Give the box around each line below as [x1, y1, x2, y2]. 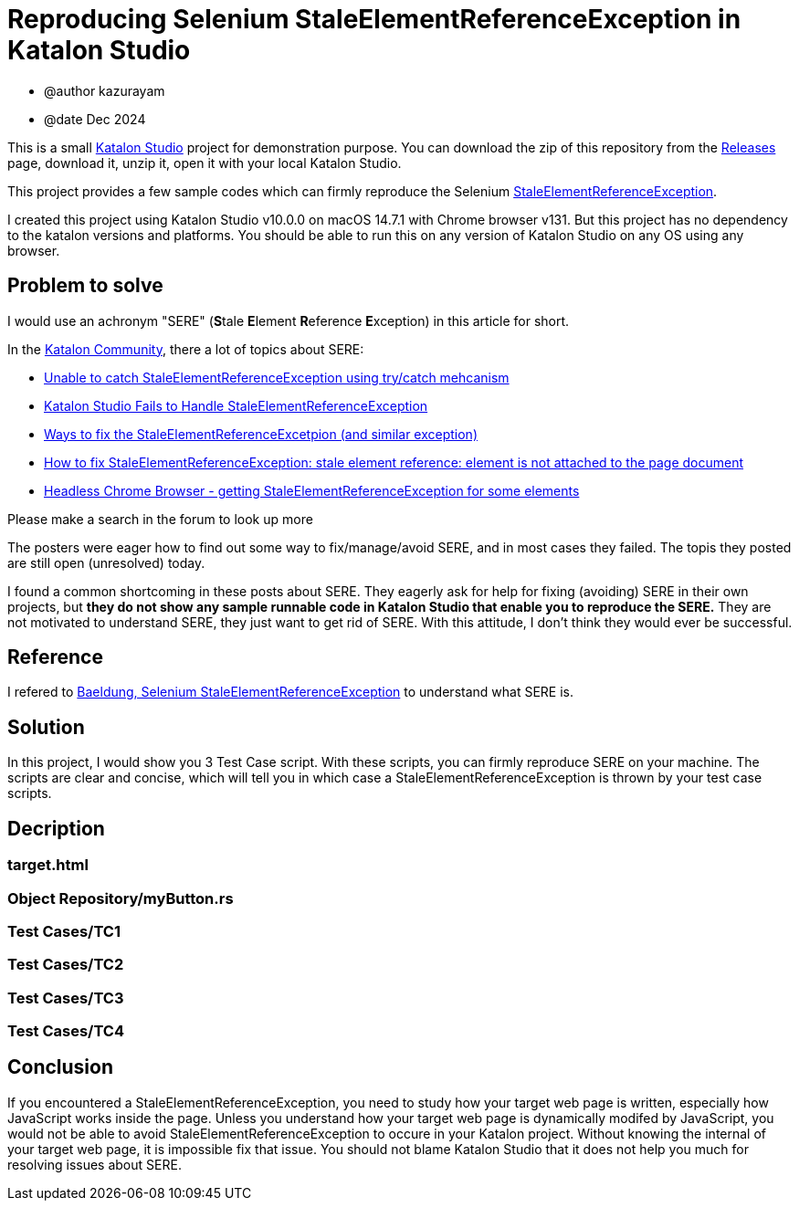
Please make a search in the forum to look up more [7, 510, 313, 527]
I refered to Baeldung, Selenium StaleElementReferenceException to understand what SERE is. [7, 684, 573, 700]
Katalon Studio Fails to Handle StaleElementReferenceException [44, 397, 428, 414]
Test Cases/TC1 [7, 921, 121, 940]
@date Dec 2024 [44, 110, 146, 127]
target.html [7, 856, 89, 875]
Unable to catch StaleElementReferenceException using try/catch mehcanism [44, 369, 510, 385]
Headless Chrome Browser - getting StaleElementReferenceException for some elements [44, 482, 580, 499]
